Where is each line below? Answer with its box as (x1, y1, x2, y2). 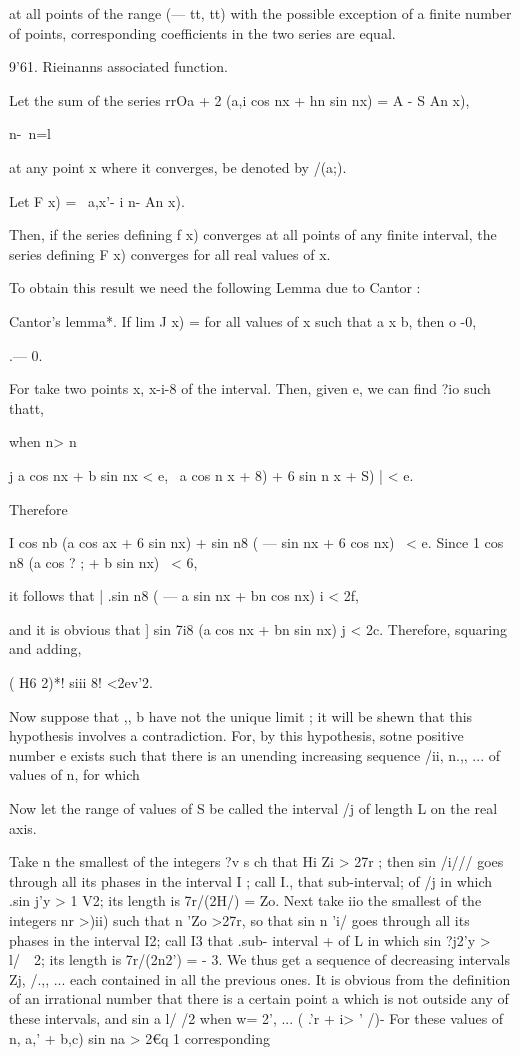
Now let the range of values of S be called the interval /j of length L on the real (9, 798, 498, 819)
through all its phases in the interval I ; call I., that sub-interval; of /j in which (9, 870, 493, 891)
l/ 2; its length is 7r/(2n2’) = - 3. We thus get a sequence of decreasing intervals (9, 949, 511, 970)
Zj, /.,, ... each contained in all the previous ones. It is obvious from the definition (9, 968, 511, 989)
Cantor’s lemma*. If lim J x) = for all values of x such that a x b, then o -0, (9, 310, 477, 331)
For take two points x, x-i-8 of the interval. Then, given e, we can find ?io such (9, 378, 491, 399)
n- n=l (9, 123, 52, 144)
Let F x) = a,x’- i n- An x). (9, 190, 185, 211)
